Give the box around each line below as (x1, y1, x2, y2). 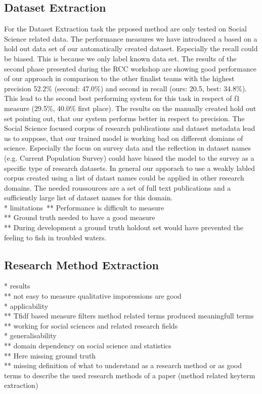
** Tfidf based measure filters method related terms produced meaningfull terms (4, 310, 254, 321)
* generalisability (4, 330, 57, 341)
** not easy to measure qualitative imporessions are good (4, 291, 182, 301)
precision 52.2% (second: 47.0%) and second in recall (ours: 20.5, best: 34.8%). (4, 83, 247, 93)
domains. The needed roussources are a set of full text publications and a (4, 182, 231, 193)
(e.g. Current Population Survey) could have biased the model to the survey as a (4, 152, 254, 163)
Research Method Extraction (4, 257, 159, 272)
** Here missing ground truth (4, 350, 96, 361)
